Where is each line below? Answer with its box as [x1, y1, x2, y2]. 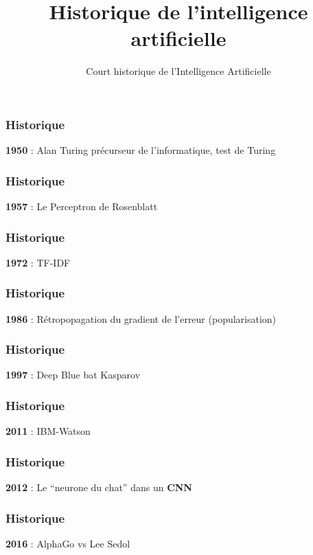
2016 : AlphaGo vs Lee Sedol [5, 536, 130, 550]
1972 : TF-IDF [5, 255, 71, 269]
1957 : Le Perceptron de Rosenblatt [5, 199, 158, 214]
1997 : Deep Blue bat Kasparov [5, 367, 141, 382]
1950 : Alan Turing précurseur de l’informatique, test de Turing [5, 143, 276, 157]
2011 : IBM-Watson [5, 424, 91, 438]
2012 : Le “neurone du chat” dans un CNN [5, 480, 192, 495]
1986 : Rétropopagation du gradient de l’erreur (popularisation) [5, 311, 277, 326]
